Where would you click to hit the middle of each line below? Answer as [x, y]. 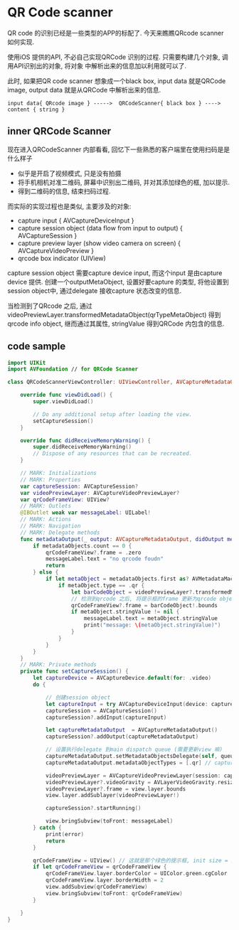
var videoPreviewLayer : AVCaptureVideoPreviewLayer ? [100, 493]
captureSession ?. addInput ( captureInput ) [106, 717]
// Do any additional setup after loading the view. [113, 414]
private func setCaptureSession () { [75, 672]
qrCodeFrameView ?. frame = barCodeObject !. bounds [144, 605]
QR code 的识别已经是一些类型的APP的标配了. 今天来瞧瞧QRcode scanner [116, 33]
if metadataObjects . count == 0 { [83, 546]
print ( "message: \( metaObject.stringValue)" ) [152, 625]
